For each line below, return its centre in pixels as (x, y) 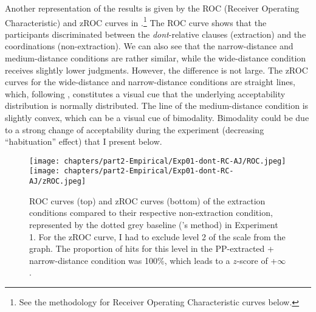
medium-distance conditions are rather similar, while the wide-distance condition (156, 58)
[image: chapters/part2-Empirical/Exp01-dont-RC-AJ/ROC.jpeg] (158, 161)
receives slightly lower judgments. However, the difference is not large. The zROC (156, 70)
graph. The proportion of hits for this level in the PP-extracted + (152, 248)
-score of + (257, 260)
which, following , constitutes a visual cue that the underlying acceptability (145, 93)
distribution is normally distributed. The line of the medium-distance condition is (157, 106)
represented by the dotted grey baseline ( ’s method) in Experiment (154, 224)
